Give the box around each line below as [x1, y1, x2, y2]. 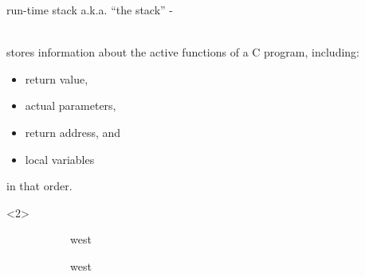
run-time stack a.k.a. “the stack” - [6, 2, 173, 18]
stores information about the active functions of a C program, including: [6, 44, 359, 60]
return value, [25, 70, 88, 87]
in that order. [6, 178, 73, 194]
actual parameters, [25, 97, 116, 114]
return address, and [25, 123, 121, 140]
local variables [25, 150, 95, 167]
